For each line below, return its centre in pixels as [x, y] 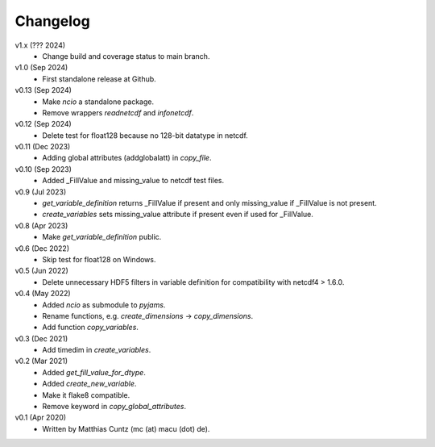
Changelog [52, 21]
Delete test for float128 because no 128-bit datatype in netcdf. [145, 135]
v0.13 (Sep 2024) [43, 90]
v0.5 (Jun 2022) [41, 271]
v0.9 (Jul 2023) [41, 192]
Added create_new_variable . [89, 384]
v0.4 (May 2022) [43, 294]
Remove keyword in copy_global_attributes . [114, 407]
